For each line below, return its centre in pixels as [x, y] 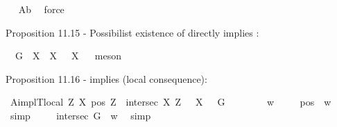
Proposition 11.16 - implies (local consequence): [106, 78]
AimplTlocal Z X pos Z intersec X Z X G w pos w [171, 102]
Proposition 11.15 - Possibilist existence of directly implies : [132, 32]
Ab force [41, 9]
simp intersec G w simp [80, 115]
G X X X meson [68, 56]
